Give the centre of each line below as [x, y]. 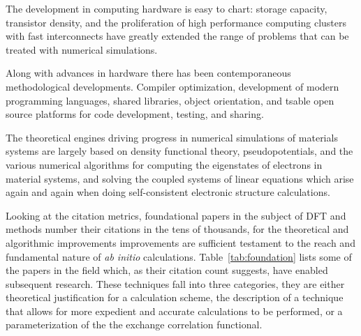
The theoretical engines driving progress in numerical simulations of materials [172, 137]
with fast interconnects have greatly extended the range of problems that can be [177, 36]
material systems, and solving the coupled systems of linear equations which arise [180, 178]
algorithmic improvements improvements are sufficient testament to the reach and [180, 242]
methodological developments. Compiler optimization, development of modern [172, 86]
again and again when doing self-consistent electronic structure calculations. [168, 192]
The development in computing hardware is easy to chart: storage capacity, [167, 8]
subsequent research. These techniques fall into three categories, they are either [175, 283]
